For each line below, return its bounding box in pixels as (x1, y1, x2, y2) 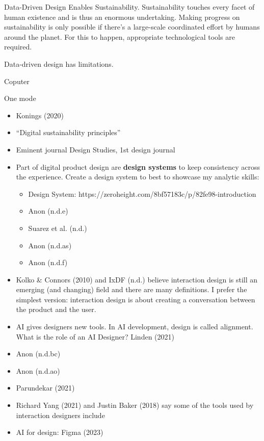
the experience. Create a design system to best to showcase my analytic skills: (16, 171, 259, 182)
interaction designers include (16, 409, 105, 420)
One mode (4, 93, 36, 103)
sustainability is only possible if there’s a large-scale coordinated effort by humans (4, 21, 260, 32)
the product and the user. (16, 304, 96, 315)
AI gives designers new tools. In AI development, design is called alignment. (16, 321, 253, 332)
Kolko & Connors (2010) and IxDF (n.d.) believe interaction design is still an (16, 274, 258, 284)
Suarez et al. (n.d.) (28, 222, 87, 233)
